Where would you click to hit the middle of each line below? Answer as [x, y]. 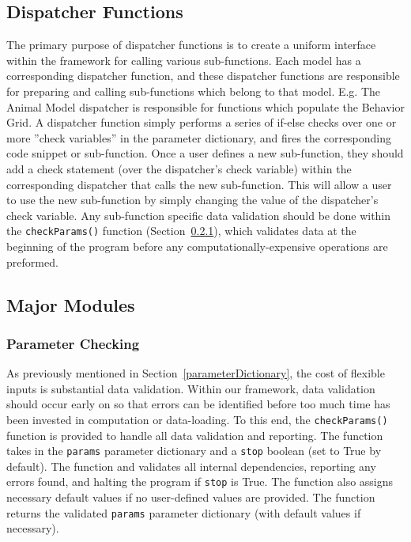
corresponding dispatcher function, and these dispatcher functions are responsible [203, 76]
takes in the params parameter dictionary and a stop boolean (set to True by [194, 451]
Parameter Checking [73, 343]
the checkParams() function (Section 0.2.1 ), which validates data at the [181, 231]
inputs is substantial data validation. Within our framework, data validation [191, 388]
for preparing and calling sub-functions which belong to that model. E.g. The [194, 91]
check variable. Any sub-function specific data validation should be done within [199, 215]
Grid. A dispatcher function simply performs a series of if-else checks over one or [202, 122]
